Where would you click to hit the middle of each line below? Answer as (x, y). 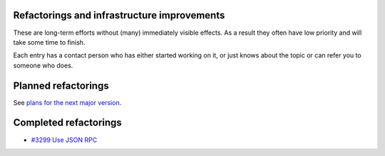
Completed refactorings (68, 123)
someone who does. (43, 65)
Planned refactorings (61, 85)
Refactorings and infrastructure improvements (119, 15)
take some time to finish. (49, 42)
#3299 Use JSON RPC (64, 140)
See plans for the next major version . (67, 102)
